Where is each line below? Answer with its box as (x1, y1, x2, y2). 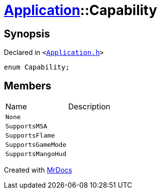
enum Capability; (4, 63, 70, 71)
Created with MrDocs (4, 166, 72, 175)
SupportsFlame (5, 132, 55, 140)
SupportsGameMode (5, 141, 67, 149)
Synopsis (4, 27, 50, 40)
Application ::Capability (4, 2, 157, 18)
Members (4, 79, 52, 92)
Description (68, 102, 110, 112)
